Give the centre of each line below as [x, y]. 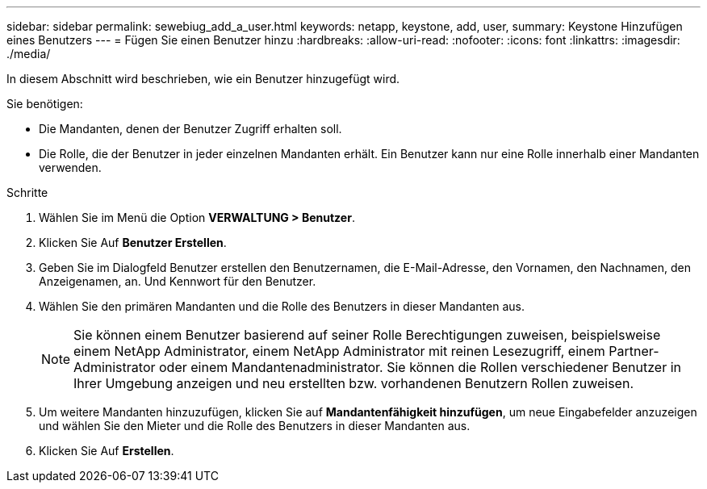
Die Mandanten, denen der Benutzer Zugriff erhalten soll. [190, 129]
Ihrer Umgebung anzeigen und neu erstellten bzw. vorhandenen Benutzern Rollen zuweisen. [354, 383]
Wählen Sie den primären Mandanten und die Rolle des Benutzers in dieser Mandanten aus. [282, 306]
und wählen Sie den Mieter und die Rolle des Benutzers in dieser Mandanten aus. [255, 426]
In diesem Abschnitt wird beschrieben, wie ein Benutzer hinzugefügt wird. [203, 79]
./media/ [29, 54]
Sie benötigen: [45, 104]
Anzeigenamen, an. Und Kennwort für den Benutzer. [178, 281]
